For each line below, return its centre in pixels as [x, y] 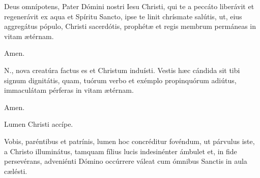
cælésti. [16, 171]
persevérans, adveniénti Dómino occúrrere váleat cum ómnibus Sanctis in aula [126, 161]
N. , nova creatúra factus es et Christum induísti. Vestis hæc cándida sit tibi [122, 70]
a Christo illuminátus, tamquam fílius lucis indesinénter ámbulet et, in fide [121, 151]
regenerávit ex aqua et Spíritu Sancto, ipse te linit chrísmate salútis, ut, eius [123, 16]
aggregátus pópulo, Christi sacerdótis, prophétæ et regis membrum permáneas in [130, 26]
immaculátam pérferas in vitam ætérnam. [69, 90]
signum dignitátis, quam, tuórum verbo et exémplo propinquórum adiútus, [120, 80]
